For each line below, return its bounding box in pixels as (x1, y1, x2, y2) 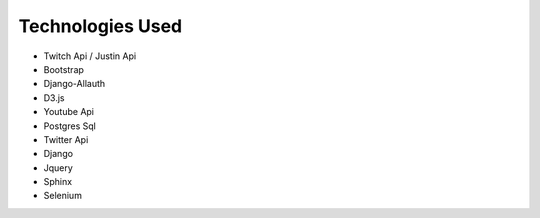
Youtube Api (43, 106, 95, 118)
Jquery (43, 161, 74, 174)
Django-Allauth (43, 78, 106, 90)
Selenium (43, 190, 82, 202)
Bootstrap (43, 63, 85, 75)
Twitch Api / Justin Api (43, 50, 137, 62)
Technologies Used (18, 15, 183, 37)
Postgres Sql (43, 120, 97, 132)
